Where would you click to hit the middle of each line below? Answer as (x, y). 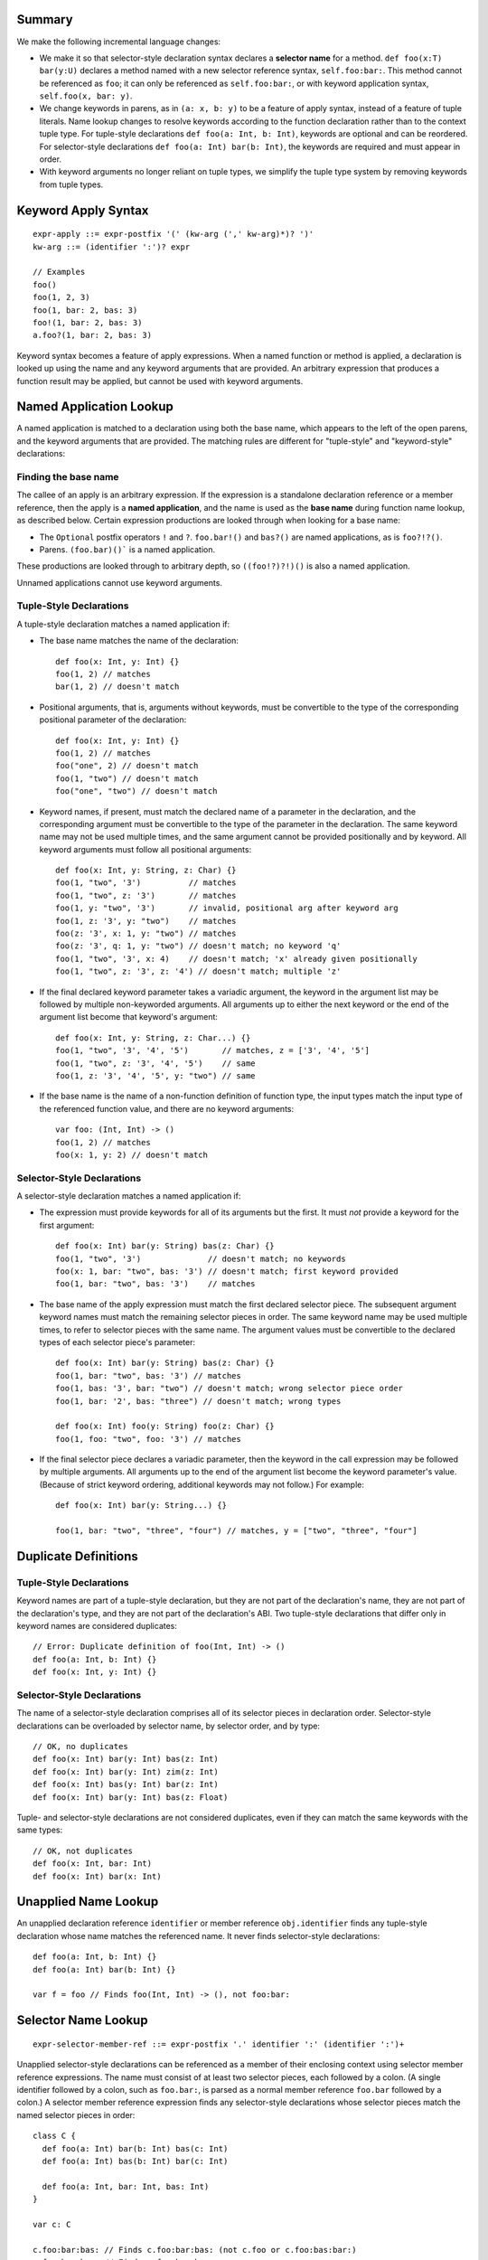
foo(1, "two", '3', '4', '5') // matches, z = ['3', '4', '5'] (213, 1050)
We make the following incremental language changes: (119, 42)
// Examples (59, 272)
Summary (45, 19)
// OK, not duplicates (83, 1850)
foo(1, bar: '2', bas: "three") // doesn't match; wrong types (198, 1401)
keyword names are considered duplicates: (97, 1625)
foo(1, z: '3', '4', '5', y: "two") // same (156, 1075)
